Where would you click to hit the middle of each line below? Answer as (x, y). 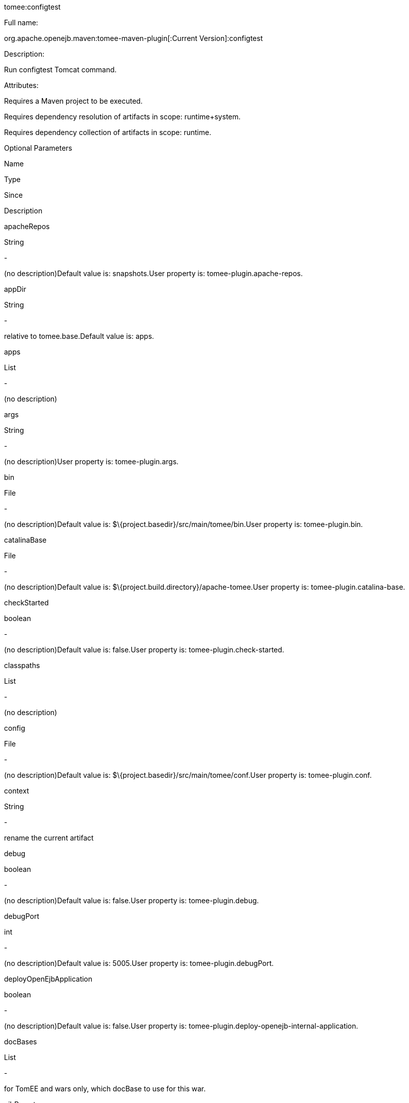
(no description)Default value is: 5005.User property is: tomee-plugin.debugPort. (139, 963)
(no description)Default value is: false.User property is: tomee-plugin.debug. (131, 900)
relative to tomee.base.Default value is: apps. (79, 336)
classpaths (22, 665)
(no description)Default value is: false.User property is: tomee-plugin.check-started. (144, 650)
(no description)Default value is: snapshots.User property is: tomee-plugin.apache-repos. (153, 273)
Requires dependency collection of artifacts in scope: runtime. (108, 132)
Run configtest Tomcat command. (60, 70)
